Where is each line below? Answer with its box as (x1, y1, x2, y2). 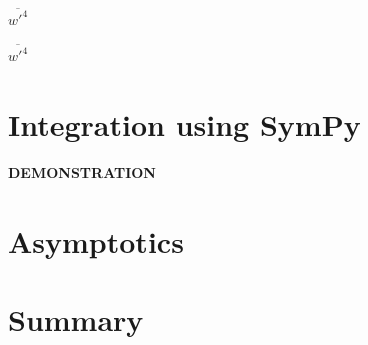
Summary (8, 298, 144, 339)
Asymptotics (8, 220, 184, 261)
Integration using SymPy (8, 103, 361, 144)
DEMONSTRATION (8, 161, 156, 182)
